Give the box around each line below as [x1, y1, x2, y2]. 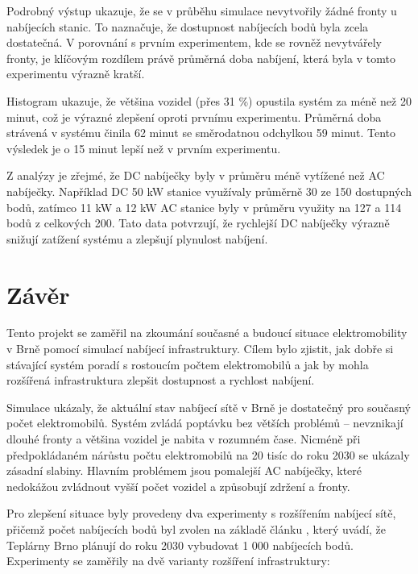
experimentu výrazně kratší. [6, 65, 145, 82]
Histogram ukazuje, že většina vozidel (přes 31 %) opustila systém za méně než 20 [6, 92, 412, 109]
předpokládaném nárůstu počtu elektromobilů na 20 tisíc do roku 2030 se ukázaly [6, 446, 410, 463]
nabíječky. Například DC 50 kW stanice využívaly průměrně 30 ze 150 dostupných [6, 182, 412, 199]
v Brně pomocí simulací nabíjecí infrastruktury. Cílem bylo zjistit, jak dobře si [6, 340, 394, 357]
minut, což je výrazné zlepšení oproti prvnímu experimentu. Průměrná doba [6, 108, 382, 125]
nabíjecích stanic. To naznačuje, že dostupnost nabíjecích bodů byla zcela [6, 18, 369, 35]
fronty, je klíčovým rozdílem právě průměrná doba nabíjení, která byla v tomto [6, 49, 395, 66]
